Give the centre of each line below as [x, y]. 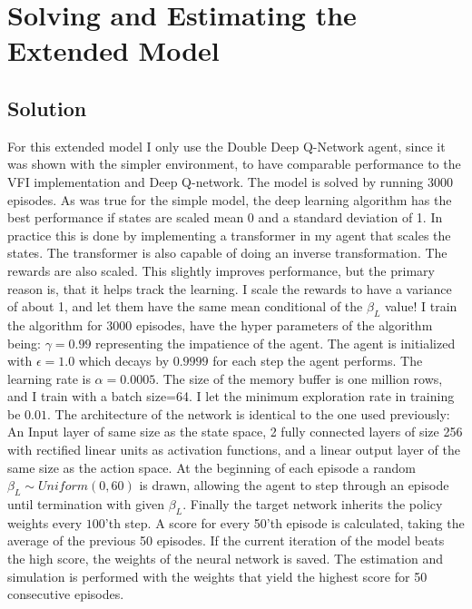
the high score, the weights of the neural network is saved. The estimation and [225, 559]
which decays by [124, 361]
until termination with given [86, 504]
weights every [45, 522]
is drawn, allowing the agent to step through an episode [294, 485]
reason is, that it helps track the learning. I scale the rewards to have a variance [230, 288]
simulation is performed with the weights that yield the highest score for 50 [217, 576]
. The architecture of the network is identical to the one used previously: [248, 413]
